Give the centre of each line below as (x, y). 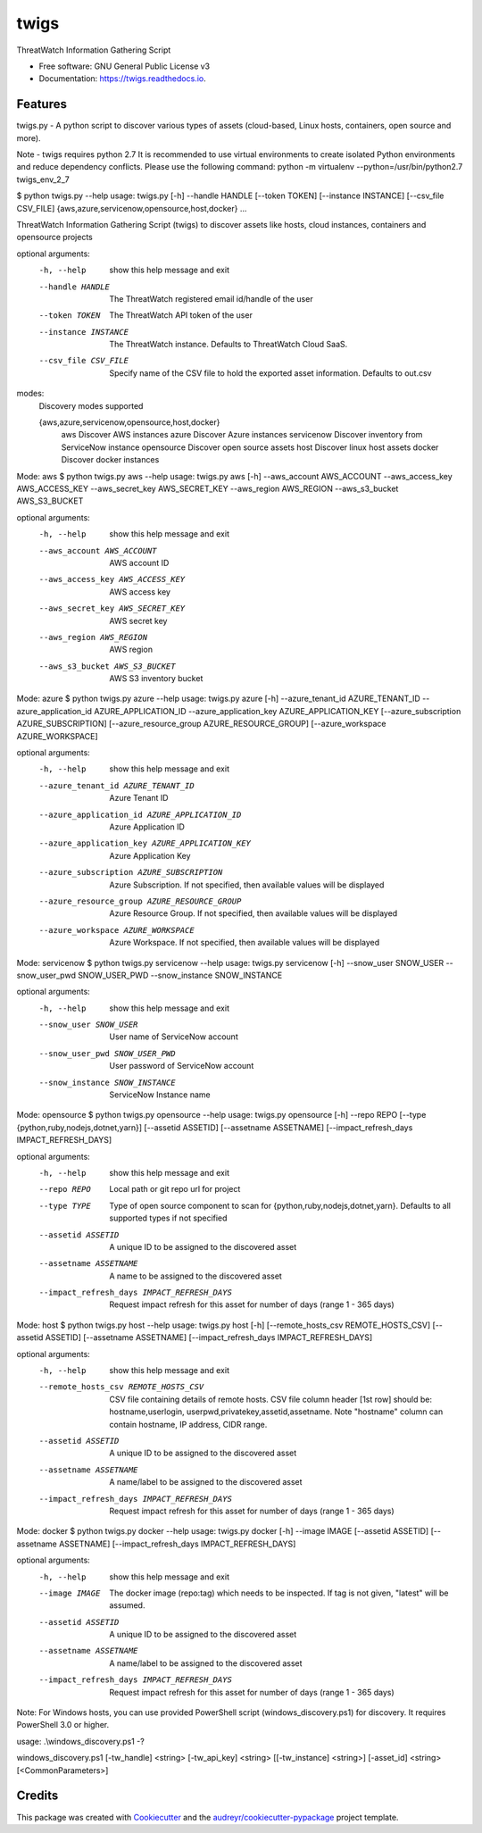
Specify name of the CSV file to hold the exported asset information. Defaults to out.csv (270, 373)
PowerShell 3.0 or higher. (63, 1725)
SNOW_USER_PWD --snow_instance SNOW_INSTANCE (180, 975)
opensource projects (54, 237)
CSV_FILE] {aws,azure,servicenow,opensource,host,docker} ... (132, 208)
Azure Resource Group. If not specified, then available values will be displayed (253, 913)
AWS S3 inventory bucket (156, 679)
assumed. (127, 1605)
